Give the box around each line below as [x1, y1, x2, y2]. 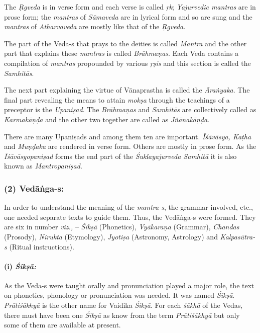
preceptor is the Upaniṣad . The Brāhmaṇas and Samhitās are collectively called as [4, 104, 256, 115]
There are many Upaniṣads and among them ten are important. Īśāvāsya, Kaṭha [4, 131, 251, 141]
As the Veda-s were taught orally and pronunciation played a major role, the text [4, 280, 254, 290]
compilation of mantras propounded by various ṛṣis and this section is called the [4, 57, 251, 68]
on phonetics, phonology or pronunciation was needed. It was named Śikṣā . [4, 290, 235, 300]
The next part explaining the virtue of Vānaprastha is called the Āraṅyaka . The [4, 85, 250, 95]
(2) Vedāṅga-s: [4, 182, 64, 194]
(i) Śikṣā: [4, 261, 36, 271]
